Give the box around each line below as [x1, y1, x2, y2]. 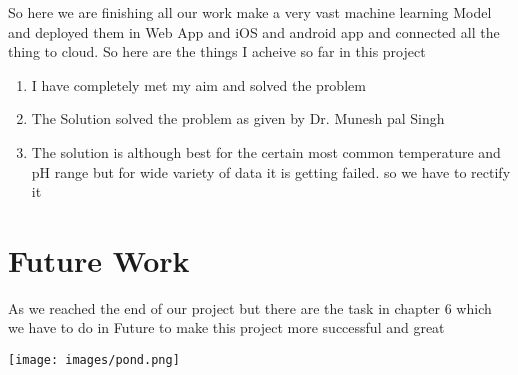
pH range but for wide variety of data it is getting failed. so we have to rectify [31, 161, 511, 182]
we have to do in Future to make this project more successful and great [8, 317, 445, 338]
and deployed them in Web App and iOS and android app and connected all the [8, 21, 500, 42]
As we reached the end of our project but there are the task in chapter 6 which [8, 297, 492, 318]
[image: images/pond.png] [8, 353, 180, 368]
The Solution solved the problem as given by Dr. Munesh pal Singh [31, 108, 445, 129]
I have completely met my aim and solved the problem [31, 74, 366, 95]
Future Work [8, 239, 190, 280]
